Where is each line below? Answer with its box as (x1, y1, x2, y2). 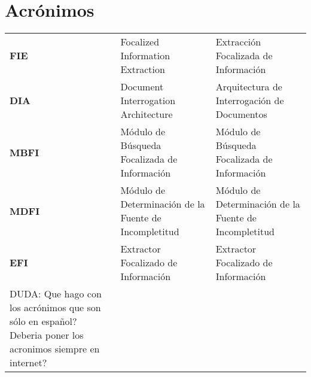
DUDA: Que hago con (10, 287, 102, 301)
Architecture (120, 107, 173, 121)
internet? (10, 355, 47, 370)
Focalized (120, 35, 160, 49)
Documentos (215, 107, 267, 121)
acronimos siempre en (10, 342, 100, 356)
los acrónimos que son (10, 300, 101, 315)
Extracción (215, 35, 261, 49)
